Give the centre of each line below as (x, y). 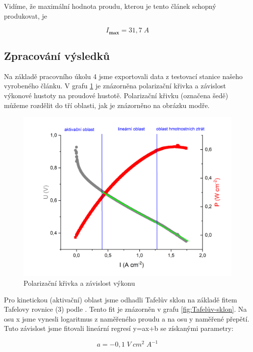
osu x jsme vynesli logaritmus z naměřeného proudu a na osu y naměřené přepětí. (127, 318)
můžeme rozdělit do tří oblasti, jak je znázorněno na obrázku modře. (107, 105)
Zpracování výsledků (57, 56)
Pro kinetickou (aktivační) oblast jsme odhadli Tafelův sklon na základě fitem (121, 299)
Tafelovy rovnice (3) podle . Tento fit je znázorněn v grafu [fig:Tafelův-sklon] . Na (126, 309)
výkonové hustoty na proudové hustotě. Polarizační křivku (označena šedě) (116, 95)
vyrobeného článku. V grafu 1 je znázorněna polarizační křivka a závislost (115, 86)
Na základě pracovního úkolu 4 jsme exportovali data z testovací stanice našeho (123, 76)
